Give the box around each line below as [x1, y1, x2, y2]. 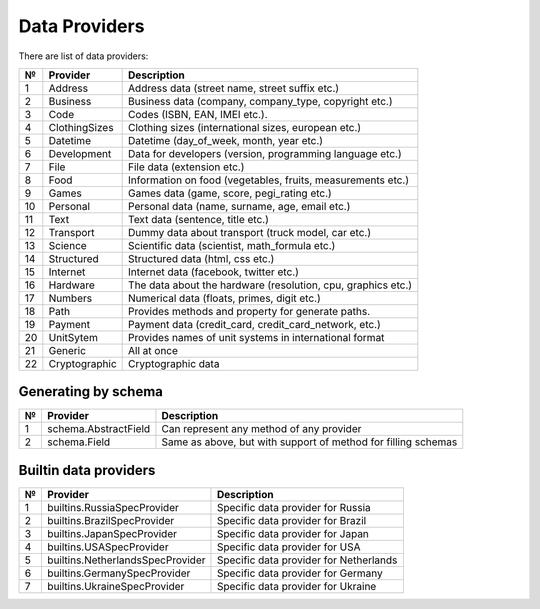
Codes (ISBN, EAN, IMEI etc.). [128, 107, 269, 121]
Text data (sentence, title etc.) [128, 212, 269, 226]
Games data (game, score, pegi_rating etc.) [128, 186, 332, 200]
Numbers [48, 291, 93, 305]
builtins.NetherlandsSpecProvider [46, 553, 206, 567]
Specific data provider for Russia [216, 500, 372, 514]
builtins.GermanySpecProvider [46, 566, 191, 580]
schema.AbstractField [46, 422, 151, 436]
